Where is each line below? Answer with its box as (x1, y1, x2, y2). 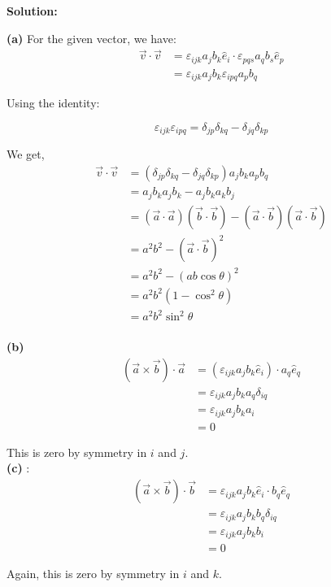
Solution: (7, 2, 58, 19)
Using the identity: (7, 94, 100, 111)
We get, (7, 146, 45, 163)
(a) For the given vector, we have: (7, 29, 176, 46)
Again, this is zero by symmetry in (7, 565, 180, 582)
